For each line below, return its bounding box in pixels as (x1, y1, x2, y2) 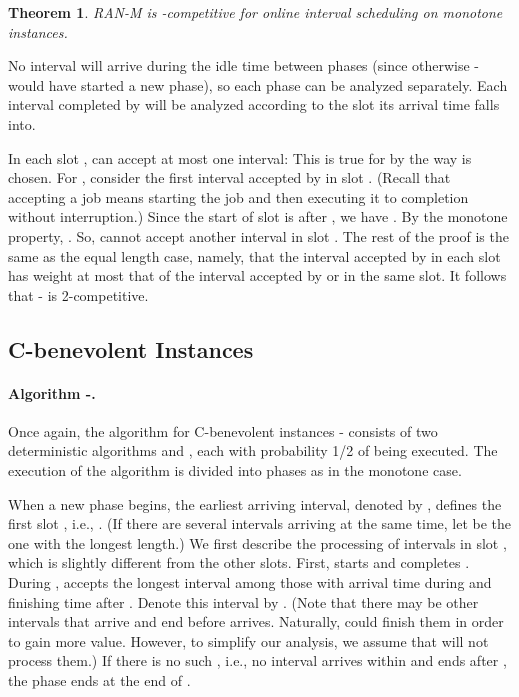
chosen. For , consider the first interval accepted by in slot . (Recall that (8, 167, 451, 188)
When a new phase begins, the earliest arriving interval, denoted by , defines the (8, 493, 502, 514)
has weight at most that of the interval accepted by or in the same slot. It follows (8, 265, 507, 286)
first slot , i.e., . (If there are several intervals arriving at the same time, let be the (8, 513, 512, 534)
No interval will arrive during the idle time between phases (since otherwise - (8, 55, 480, 76)
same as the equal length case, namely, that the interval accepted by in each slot (8, 245, 501, 266)
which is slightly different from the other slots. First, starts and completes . (8, 552, 470, 573)
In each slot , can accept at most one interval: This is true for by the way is (8, 147, 472, 168)
